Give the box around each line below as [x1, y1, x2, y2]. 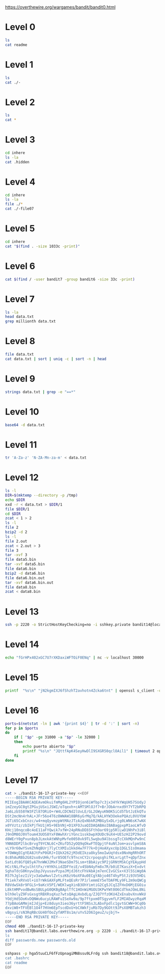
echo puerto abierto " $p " [23, 744, 76, 749]
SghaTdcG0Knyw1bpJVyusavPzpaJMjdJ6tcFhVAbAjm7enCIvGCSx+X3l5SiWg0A [5, 869, 146, 874]
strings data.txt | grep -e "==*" [5, 390, 76, 394]
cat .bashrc [5, 956, 29, 961]
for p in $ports [5, 726, 38, 731]
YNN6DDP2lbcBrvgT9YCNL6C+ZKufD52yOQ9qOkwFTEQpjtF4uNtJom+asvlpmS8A [5, 841, 146, 846]
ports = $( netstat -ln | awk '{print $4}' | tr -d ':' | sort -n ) [5, 721, 139, 726]
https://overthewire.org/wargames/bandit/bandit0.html [5, 4, 116, 10]
